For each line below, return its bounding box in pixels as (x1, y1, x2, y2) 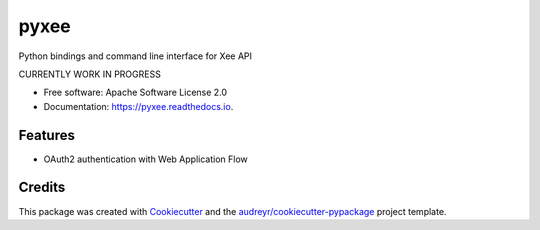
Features (18, 126, 75, 144)
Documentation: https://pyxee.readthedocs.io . (43, 100, 234, 112)
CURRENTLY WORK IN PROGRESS (18, 68, 162, 80)
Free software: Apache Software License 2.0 (43, 86, 228, 99)
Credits (18, 179, 66, 196)
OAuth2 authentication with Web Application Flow (43, 153, 249, 165)
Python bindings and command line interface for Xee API (18, 50, 253, 62)
